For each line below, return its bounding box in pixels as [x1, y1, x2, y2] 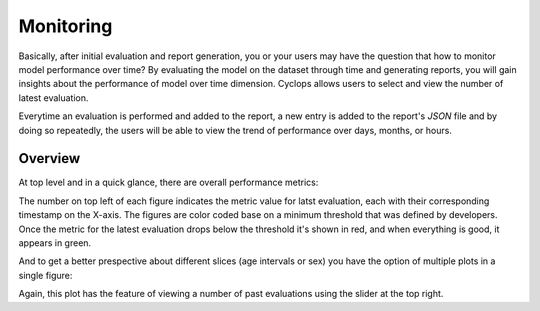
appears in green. [18, 236, 92, 249]
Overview [18, 150, 81, 167]
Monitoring [18, 15, 113, 37]
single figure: [18, 269, 73, 281]
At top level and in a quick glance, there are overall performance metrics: [18, 176, 319, 189]
